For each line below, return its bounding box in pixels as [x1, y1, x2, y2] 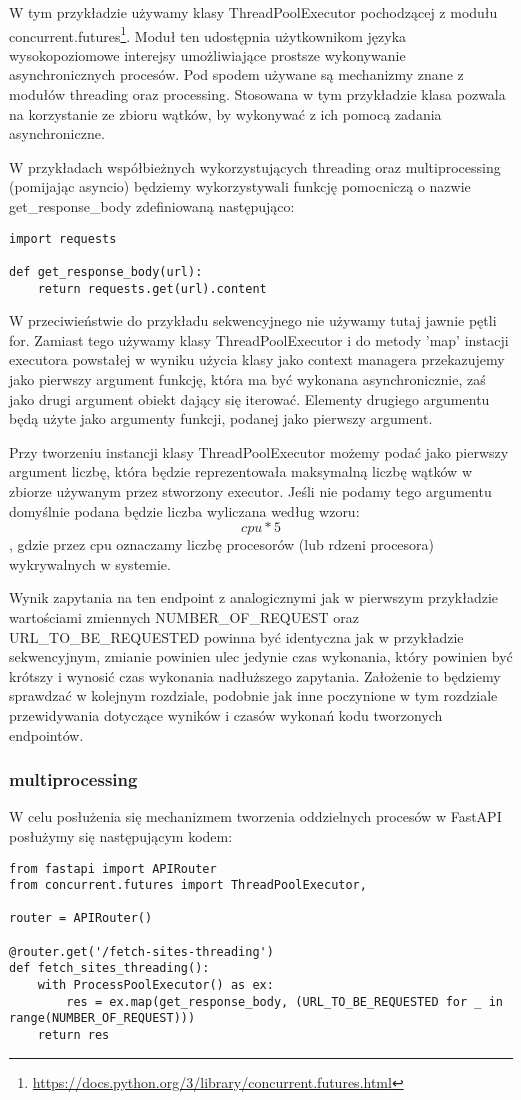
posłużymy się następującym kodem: [9, 825, 233, 846]
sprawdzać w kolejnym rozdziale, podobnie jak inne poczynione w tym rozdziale [9, 685, 498, 706]
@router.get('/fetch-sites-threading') [9, 944, 274, 959]
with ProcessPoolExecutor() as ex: [37, 978, 274, 993]
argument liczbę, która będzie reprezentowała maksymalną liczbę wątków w [9, 461, 472, 482]
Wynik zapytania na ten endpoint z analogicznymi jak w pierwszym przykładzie [9, 587, 499, 608]
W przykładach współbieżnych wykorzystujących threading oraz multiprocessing [9, 156, 501, 177]
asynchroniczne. [9, 123, 105, 144]
